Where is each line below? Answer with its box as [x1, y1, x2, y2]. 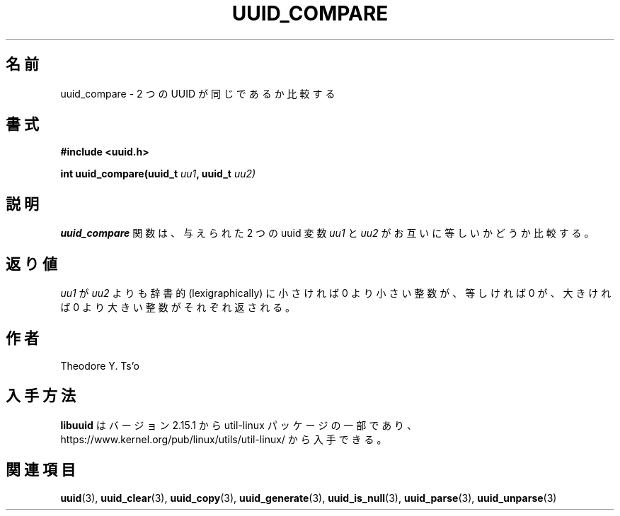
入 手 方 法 [6, 387, 76, 405]
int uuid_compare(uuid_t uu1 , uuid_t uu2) [60, 168, 256, 180]
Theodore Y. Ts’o [60, 359, 139, 372]
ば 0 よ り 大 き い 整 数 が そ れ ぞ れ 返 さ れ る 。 [60, 301, 296, 314]
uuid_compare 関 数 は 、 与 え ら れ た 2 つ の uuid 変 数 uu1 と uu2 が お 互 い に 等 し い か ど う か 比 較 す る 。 [60, 227, 595, 240]
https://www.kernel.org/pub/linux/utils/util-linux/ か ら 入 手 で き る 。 [60, 433, 387, 445]
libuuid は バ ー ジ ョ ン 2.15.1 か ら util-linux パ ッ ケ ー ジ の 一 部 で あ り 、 [60, 418, 418, 431]
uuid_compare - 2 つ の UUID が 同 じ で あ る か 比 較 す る [60, 87, 335, 100]
